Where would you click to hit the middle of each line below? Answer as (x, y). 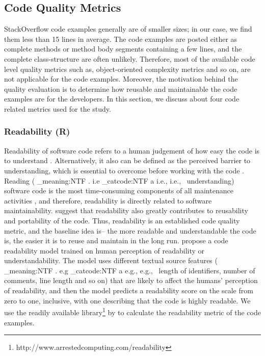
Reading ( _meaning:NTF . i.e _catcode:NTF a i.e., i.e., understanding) (119, 180)
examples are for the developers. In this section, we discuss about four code (122, 99)
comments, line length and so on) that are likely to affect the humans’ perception (131, 280)
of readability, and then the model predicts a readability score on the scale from (129, 290)
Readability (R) (37, 131)
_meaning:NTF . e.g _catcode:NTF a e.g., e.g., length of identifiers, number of (130, 270)
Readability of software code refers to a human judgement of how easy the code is (132, 150)
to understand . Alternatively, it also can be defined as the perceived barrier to (127, 160)
